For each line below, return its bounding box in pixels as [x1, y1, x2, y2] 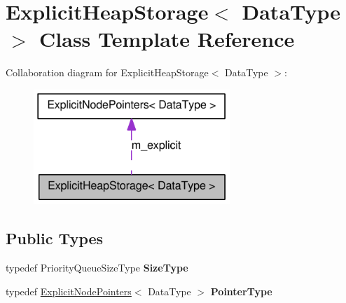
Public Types [6, 227, 104, 249]
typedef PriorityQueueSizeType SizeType [6, 260, 188, 274]
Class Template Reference [39, 24, 295, 53]
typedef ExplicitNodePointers [6, 283, 132, 298]
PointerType [210, 283, 272, 298]
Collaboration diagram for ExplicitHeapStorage [6, 65, 209, 80]
